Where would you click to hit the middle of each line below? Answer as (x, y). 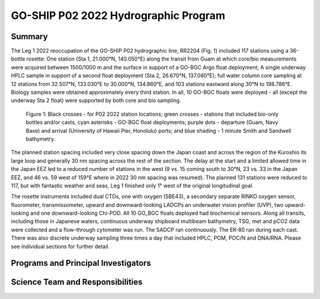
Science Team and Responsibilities (77, 282)
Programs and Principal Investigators (81, 263)
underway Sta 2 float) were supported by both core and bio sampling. (96, 100)
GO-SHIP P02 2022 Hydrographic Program (118, 15)
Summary (29, 36)
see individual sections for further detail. (60, 246)
